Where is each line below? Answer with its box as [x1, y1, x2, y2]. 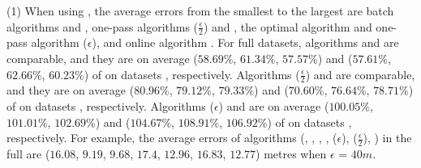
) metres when [256, 145, 327, 162]
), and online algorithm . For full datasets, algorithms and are [92, 34, 399, 51]
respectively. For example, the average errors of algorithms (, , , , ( [6, 129, 337, 146]
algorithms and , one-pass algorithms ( [6, 18, 199, 35]
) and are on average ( [218, 98, 329, 115]
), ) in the [363, 129, 412, 146]
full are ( [6, 145, 50, 162]
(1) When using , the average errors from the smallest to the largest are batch [6, 2, 394, 19]
